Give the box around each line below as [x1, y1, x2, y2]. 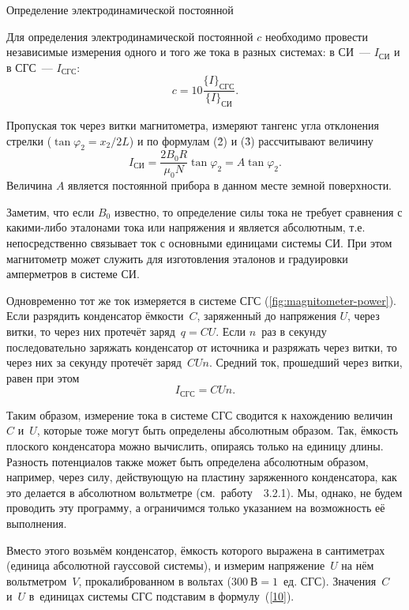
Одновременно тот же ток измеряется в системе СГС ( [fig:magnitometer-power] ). [6, 292, 396, 308]
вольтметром [6, 572, 67, 589]
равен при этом [6, 369, 80, 386]
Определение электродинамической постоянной [6, 2, 234, 17]
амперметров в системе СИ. [6, 265, 140, 282]
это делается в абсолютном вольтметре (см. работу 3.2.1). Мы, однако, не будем [6, 484, 403, 500]
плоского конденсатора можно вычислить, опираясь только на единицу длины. [6, 438, 384, 454]
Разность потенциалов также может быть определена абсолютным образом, [6, 453, 369, 469]
